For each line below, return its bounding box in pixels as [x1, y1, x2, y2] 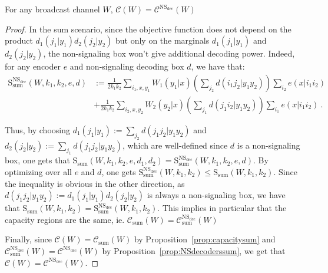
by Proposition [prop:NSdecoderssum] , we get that [102, 244, 286, 256]
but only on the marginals [115, 34, 210, 47]
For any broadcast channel [5, 3, 100, 15]
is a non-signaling [237, 139, 300, 151]
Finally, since [5, 233, 52, 245]
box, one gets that [5, 154, 70, 166]
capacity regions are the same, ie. [5, 213, 125, 225]
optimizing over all [5, 165, 72, 177]
